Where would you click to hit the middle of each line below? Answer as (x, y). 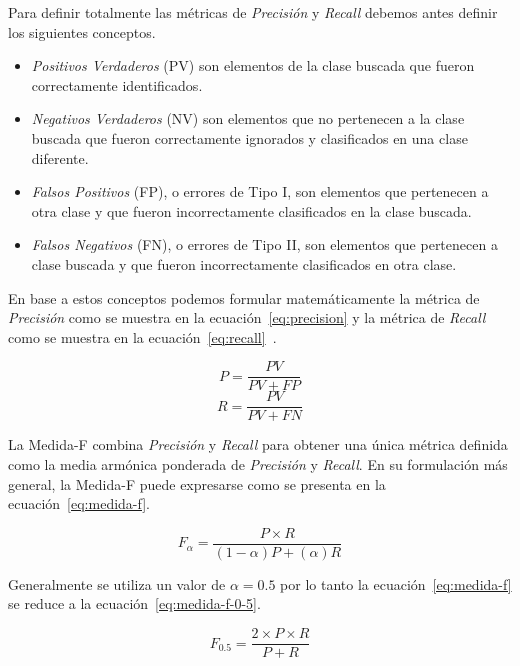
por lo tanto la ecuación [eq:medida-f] (396, 583)
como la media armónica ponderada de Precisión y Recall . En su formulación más (258, 464)
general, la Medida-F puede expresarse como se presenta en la (197, 483)
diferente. (60, 157)
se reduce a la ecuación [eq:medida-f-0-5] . (134, 603)
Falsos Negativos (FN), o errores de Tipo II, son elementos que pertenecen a (264, 244)
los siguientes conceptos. (82, 31)
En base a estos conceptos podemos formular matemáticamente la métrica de (244, 297)
